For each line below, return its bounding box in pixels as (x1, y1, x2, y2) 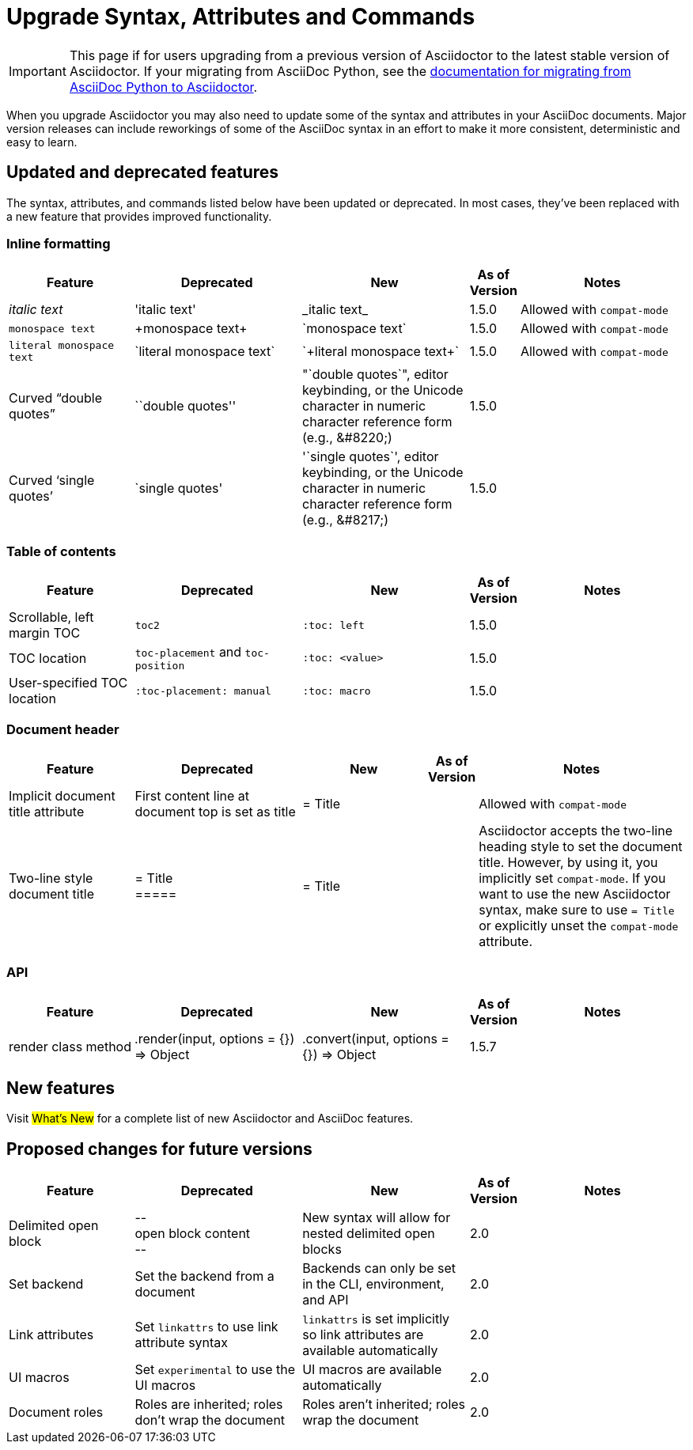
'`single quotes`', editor (302, 449, 439, 465)
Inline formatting (6, 235, 111, 252)
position (134, 660, 185, 672)
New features (6, 1078, 115, 1099)
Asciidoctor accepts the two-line (479, 822, 672, 839)
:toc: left (302, 619, 365, 631)
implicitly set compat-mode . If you (479, 869, 666, 886)
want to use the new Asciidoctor (479, 885, 671, 902)
